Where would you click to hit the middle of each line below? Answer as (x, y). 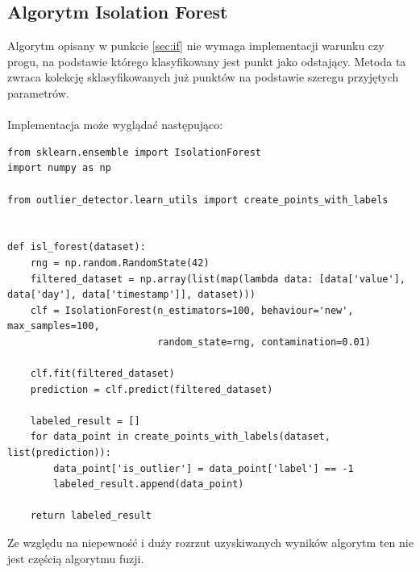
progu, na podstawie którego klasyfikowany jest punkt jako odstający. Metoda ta (207, 61)
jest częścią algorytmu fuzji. (76, 558)
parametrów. (38, 92)
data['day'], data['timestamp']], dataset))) (131, 295)
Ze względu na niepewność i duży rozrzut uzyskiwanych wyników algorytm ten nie (210, 543)
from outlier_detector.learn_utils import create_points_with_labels (198, 200)
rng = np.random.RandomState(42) (120, 263)
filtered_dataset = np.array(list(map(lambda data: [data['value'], (218, 279)
